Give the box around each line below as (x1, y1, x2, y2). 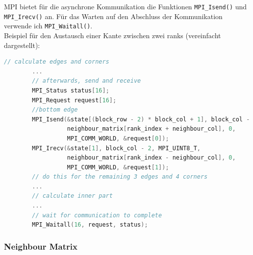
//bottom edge (32, 106, 78, 114)
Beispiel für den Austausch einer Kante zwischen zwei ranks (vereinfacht (4, 30, 221, 40)
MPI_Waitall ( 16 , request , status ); (32, 221, 148, 229)
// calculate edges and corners (4, 58, 109, 66)
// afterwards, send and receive (32, 77, 141, 85)
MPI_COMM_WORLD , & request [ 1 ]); (67, 163, 169, 171)
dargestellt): (4, 40, 40, 50)
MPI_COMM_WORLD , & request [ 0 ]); (67, 135, 169, 142)
